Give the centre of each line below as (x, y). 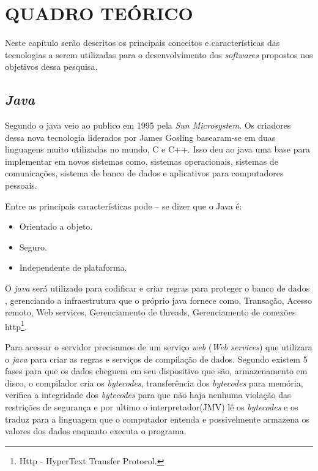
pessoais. (21, 185)
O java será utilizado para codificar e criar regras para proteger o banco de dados (157, 288)
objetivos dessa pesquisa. (51, 66)
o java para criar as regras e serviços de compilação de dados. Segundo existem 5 (156, 359)
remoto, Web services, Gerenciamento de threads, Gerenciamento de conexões (150, 312)
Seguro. (33, 247)
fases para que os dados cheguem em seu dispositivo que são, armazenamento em (156, 371)
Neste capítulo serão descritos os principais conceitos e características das (142, 43)
